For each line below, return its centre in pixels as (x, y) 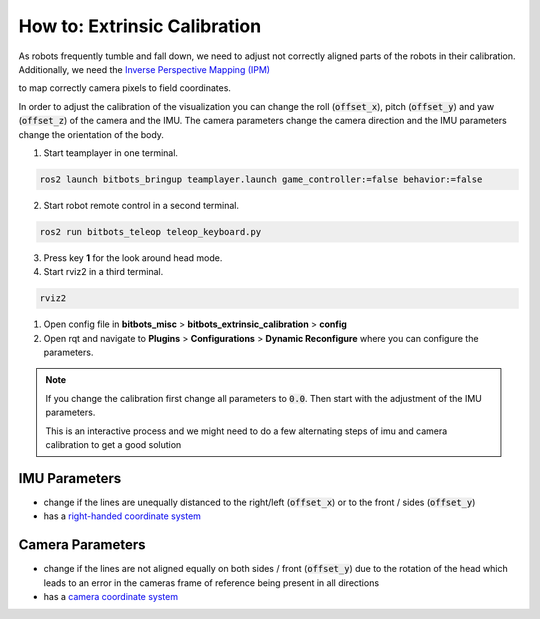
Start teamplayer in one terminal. (111, 152)
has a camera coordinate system (111, 596)
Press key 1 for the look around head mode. (133, 257)
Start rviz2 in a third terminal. (103, 272)
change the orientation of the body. (91, 134)
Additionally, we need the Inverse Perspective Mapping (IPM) (144, 69)
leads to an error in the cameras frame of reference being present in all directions (211, 582)
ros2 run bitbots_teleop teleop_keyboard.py (150, 231)
